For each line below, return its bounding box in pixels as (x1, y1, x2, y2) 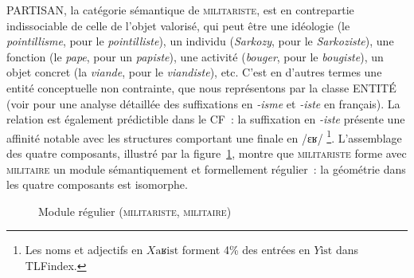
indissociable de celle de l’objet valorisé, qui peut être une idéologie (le (6, 17, 350, 33)
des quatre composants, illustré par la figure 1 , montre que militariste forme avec (6, 145, 407, 161)
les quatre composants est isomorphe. (6, 176, 188, 193)
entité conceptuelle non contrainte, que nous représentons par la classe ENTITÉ (6, 79, 396, 96)
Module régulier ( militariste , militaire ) (38, 202, 232, 219)
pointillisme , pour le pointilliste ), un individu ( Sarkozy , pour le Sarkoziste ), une (6, 33, 394, 49)
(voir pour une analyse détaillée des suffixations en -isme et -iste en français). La (6, 95, 400, 112)
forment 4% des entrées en (182, 241, 310, 258)
